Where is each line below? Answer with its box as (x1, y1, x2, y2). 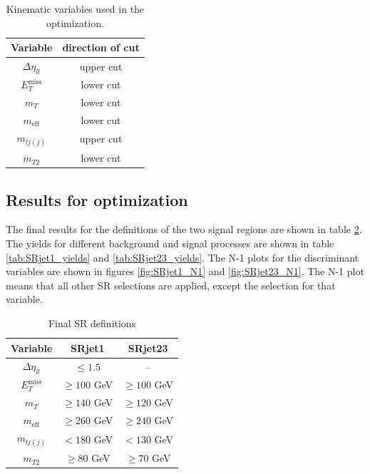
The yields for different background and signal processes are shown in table (6, 235, 334, 250)
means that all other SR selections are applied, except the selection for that (6, 277, 336, 292)
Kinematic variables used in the (6, 1, 145, 16)
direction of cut (62, 40, 140, 55)
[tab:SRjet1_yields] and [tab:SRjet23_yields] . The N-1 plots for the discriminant (6, 249, 359, 264)
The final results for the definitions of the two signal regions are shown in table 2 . (6, 222, 362, 237)
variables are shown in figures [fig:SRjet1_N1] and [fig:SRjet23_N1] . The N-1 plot (6, 264, 364, 279)
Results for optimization (6, 188, 188, 210)
